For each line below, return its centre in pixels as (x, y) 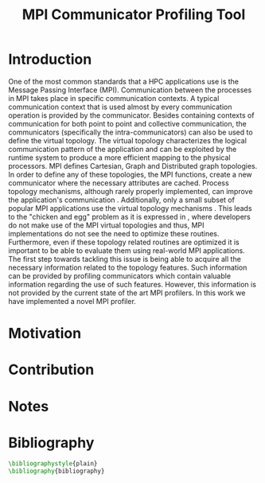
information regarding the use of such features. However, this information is (132, 284)
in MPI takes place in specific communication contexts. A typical (114, 98)
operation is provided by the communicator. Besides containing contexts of (131, 115)
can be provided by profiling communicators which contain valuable (120, 275)
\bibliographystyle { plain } (53, 464)
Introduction (50, 59)
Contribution (51, 370)
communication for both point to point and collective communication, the (127, 123)
